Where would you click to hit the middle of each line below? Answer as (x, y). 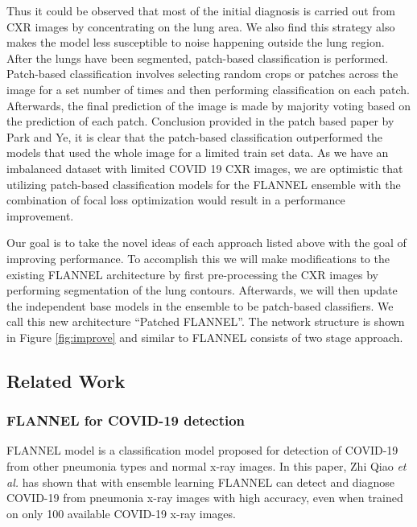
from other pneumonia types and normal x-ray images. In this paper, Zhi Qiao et (206, 466)
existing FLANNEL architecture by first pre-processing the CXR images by (192, 274)
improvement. (40, 215)
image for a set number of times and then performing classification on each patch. (208, 89)
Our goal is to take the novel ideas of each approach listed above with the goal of (206, 243)
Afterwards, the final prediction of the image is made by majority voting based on (209, 105)
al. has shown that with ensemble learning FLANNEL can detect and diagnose (201, 482)
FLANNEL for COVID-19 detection (126, 420)
